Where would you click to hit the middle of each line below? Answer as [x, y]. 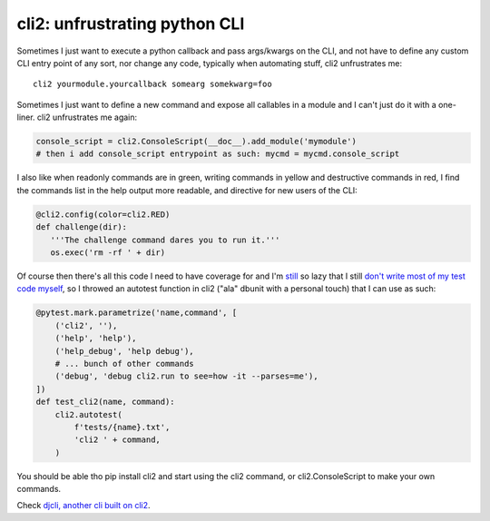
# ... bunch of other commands [124, 364]
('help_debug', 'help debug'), [124, 351]
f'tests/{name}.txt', [122, 427]
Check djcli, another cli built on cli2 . [83, 506]
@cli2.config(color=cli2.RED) [103, 214]
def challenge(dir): [81, 227]
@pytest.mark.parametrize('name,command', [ [137, 313]
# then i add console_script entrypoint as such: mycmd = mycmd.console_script [218, 154]
